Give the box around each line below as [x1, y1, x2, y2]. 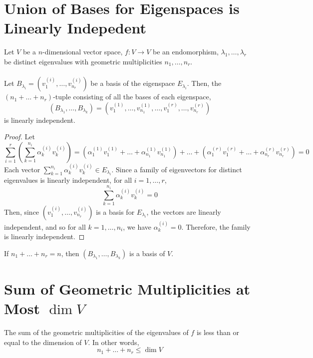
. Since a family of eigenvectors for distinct [111, 164, 242, 174]
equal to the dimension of [4, 337, 82, 347]
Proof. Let [4, 131, 35, 142]
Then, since [4, 206, 39, 217]
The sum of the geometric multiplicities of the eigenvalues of [4, 327, 189, 338]
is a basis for [96, 206, 135, 217]
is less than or [196, 327, 239, 338]
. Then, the [187, 78, 222, 88]
